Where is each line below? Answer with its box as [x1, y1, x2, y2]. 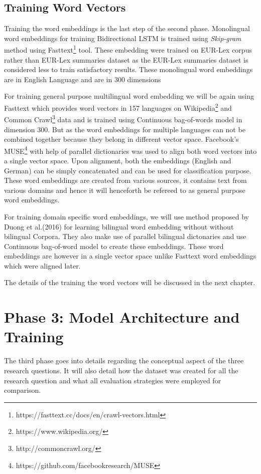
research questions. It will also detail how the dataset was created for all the [4, 365, 238, 375]
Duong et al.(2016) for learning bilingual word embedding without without [4, 221, 234, 231]
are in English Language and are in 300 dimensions [4, 74, 161, 84]
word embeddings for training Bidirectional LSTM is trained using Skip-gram [4, 33, 241, 43]
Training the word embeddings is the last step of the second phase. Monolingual [4, 23, 250, 34]
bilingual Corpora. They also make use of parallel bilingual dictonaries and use [4, 231, 246, 242]
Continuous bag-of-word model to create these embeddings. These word [4, 241, 224, 251]
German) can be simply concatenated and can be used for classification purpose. [4, 165, 251, 175]
